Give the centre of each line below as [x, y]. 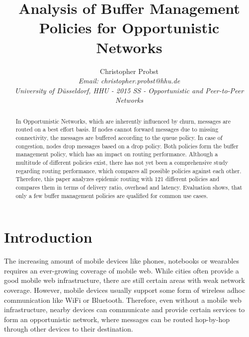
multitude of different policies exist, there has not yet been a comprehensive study [122, 162]
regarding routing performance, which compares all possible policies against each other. [128, 170]
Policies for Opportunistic [129, 28]
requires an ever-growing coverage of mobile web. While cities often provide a [122, 270]
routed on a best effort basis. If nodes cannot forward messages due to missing [117, 129]
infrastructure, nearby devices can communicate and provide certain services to [124, 309]
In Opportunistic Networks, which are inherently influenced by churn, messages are [123, 121]
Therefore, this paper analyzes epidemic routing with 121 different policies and [118, 179]
